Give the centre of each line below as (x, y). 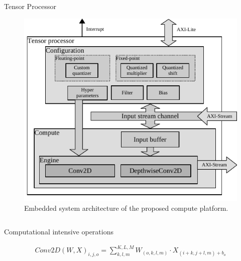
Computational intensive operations (59, 232)
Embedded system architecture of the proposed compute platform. (126, 208)
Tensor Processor (30, 6)
